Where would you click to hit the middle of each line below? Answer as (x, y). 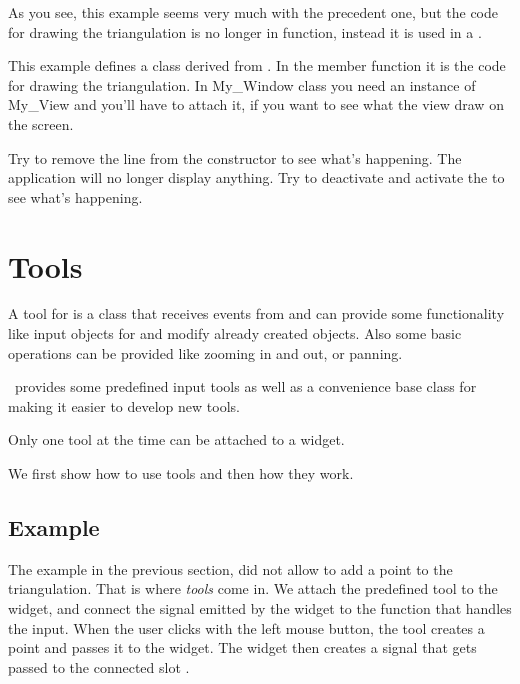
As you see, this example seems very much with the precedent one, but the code (253, 12)
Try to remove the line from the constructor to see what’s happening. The (235, 157)
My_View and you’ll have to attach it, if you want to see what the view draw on (256, 104)
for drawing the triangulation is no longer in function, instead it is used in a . (245, 31)
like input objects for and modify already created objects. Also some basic (235, 333)
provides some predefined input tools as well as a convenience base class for (245, 386)
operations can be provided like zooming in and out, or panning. (205, 352)
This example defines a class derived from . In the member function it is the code (257, 65)
